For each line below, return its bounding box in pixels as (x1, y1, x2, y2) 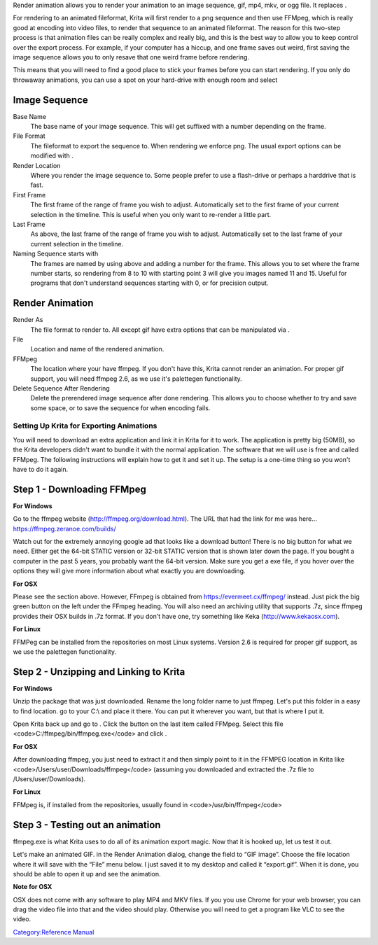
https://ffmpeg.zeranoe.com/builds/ (13, 524, 116, 533)
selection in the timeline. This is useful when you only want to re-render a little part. (30, 210, 272, 218)
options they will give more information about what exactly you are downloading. (13, 567, 246, 575)
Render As (13, 316, 43, 324)
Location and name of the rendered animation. (30, 345, 164, 353)
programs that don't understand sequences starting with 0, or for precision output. (30, 279, 269, 287)
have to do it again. (13, 465, 69, 474)
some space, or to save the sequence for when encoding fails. (30, 403, 211, 412)
